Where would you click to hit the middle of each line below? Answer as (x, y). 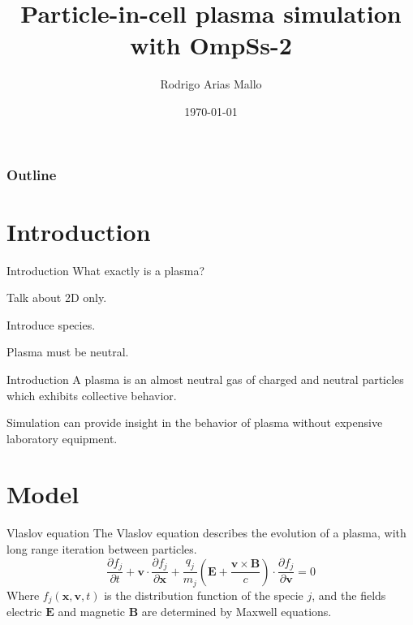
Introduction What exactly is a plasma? (106, 270)
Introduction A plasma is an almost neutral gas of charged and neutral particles (205, 379)
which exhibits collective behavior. (92, 395)
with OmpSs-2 (211, 45)
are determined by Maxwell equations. (237, 611)
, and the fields (349, 595)
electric (24, 611)
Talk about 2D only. (57, 297)
